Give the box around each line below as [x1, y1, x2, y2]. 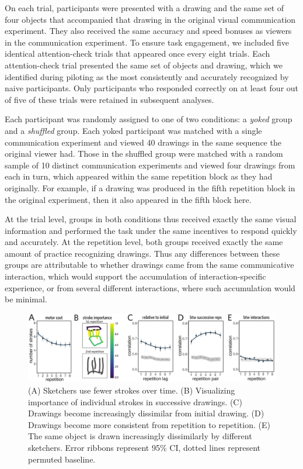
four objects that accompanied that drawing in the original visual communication [5, 13, 296, 25]
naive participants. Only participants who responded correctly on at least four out [5, 82, 299, 94]
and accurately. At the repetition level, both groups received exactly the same [5, 236, 283, 248]
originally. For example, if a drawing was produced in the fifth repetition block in [5, 181, 295, 194]
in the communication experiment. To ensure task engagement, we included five [5, 36, 290, 48]
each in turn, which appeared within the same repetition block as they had [5, 170, 273, 182]
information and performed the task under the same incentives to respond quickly [5, 224, 297, 236]
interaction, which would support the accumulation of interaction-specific [5, 270, 266, 282]
